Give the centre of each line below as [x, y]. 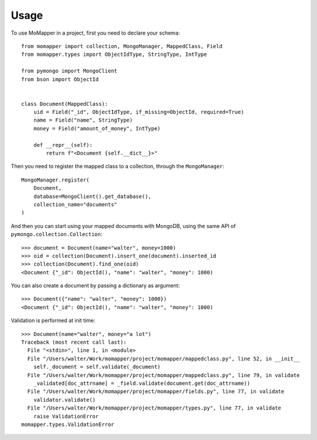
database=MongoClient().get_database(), [92, 196]
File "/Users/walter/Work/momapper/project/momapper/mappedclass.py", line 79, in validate [163, 375]
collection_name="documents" [75, 204]
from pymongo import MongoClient [69, 71]
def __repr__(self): [63, 145]
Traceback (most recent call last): [74, 342]
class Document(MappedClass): [65, 104]
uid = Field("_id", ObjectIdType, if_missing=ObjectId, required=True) [139, 112]
